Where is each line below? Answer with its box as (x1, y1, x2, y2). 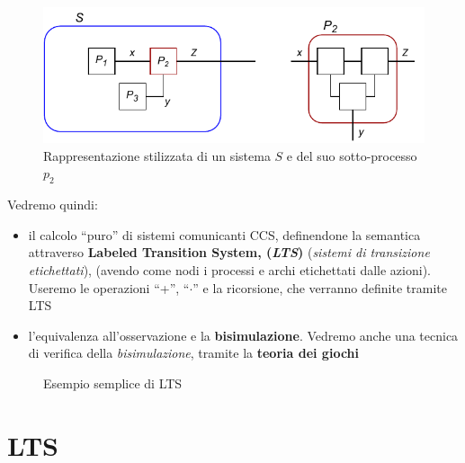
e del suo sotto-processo (286, 146, 417, 165)
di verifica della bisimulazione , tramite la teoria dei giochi (28, 343, 359, 362)
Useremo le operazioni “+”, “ (28, 278, 190, 297)
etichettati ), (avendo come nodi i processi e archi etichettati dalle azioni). (28, 260, 431, 279)
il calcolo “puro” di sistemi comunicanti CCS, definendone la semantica (28, 225, 421, 244)
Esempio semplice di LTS (43, 373, 183, 392)
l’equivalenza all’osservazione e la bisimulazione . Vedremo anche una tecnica (28, 325, 459, 344)
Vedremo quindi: (7, 195, 98, 214)
